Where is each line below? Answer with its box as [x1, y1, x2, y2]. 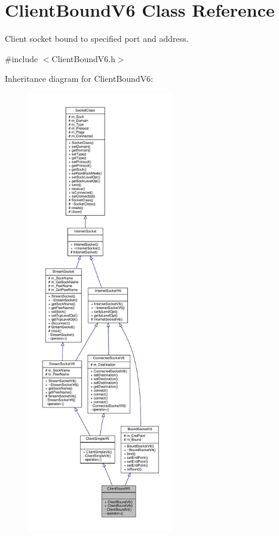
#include [5, 52, 38, 65]
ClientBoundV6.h [51, 52, 115, 65]
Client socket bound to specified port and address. [5, 32, 189, 45]
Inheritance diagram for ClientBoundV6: [5, 72, 154, 85]
